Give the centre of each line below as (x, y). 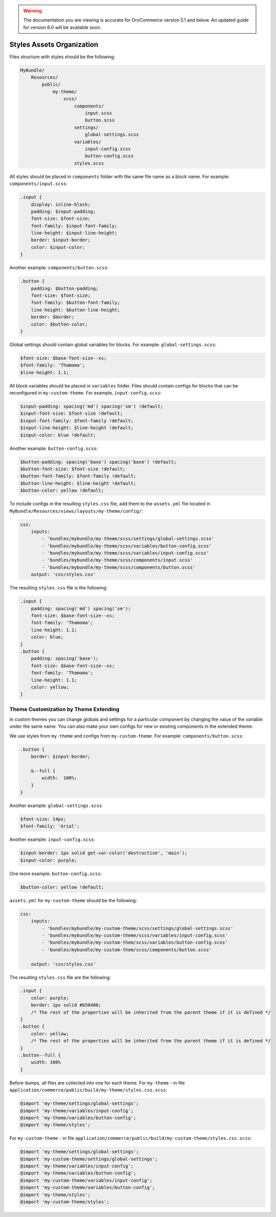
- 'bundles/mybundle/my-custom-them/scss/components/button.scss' (127, 950)
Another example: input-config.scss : (52, 840)
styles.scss (89, 163)
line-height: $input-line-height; (74, 233)
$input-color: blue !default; (58, 435)
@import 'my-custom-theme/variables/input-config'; (86, 1180)
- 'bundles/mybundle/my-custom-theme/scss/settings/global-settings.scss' (137, 928)
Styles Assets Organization (54, 44)
